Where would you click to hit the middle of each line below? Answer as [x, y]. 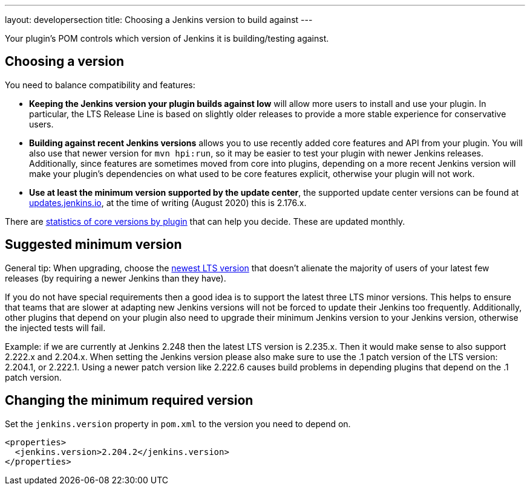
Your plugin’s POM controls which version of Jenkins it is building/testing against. [167, 38]
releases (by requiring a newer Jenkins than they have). [116, 278]
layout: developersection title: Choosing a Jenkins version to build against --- [159, 20]
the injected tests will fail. [55, 327]
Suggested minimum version [93, 245]
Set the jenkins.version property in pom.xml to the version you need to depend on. [178, 424]
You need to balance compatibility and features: [100, 85]
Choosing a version [64, 62]
